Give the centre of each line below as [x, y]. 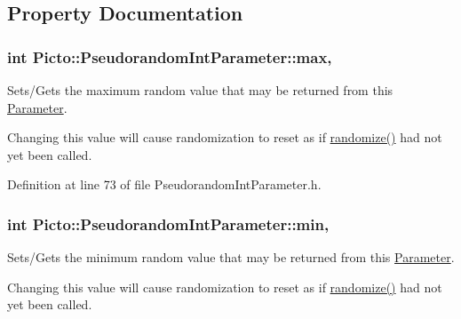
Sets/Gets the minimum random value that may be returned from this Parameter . [231, 257]
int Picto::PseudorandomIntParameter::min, [168, 223]
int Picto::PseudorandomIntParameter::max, [170, 56]
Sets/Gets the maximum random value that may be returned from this [200, 90]
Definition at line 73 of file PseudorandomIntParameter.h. [164, 184]
